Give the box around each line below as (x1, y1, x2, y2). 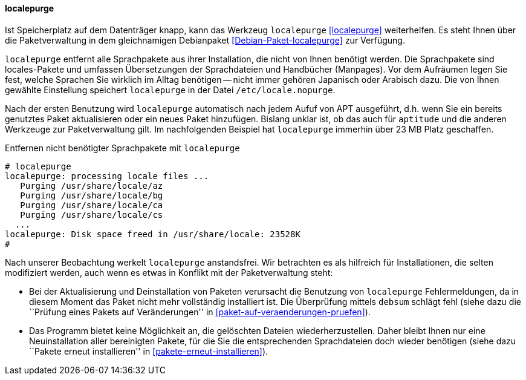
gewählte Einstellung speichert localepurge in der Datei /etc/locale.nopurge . (5, 84, 336, 95)
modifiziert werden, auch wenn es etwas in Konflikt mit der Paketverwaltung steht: (5, 267, 333, 278)
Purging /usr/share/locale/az (20, 180, 163, 191)
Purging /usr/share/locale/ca (20, 200, 163, 210)
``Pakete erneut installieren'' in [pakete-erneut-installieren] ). (29, 346, 268, 356)
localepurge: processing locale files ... (5, 171, 209, 181)
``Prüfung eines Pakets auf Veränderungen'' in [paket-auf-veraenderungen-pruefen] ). (29, 306, 371, 317)
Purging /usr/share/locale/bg (20, 190, 163, 200)
